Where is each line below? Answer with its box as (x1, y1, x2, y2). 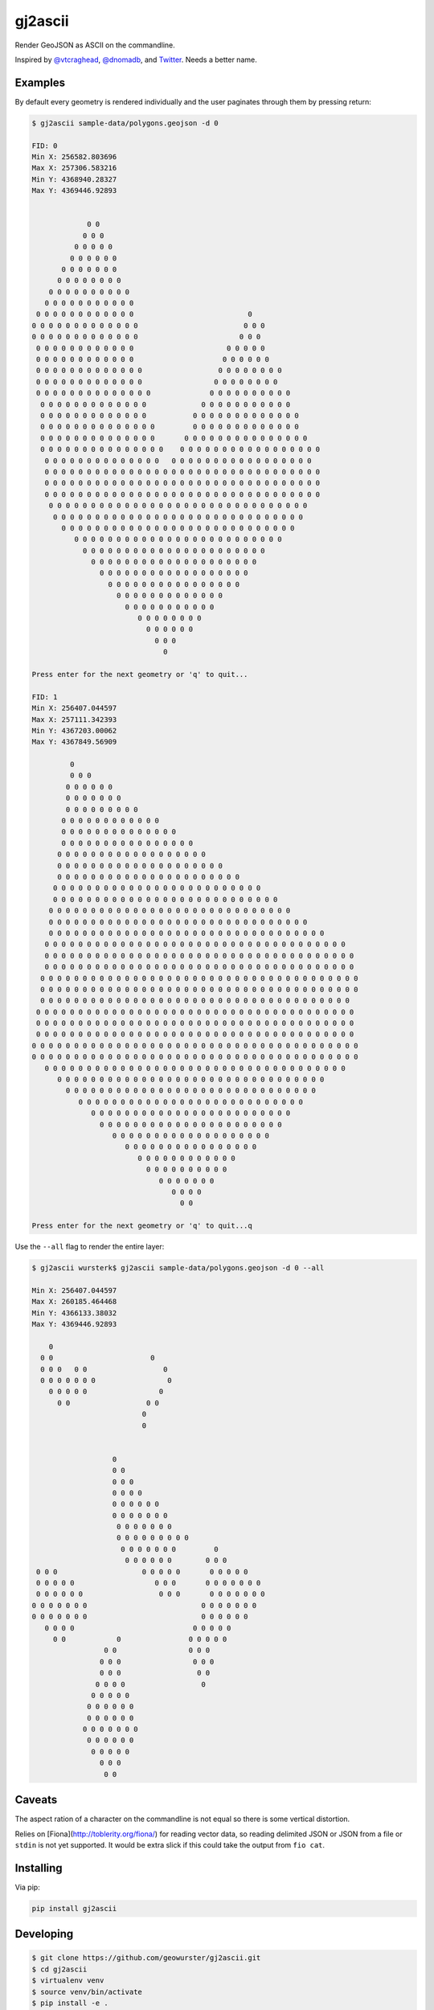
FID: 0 (31, 141, 58, 150)
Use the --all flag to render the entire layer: (14, 1242, 165, 1252)
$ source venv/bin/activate (31, 1987, 142, 1996)
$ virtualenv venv (31, 1976, 104, 1985)
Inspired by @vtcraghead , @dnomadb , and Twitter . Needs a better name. (14, 55, 257, 64)
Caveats (14, 1793, 58, 1807)
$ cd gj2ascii (31, 1964, 88, 1974)
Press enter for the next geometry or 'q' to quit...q (31, 1221, 252, 1230)
